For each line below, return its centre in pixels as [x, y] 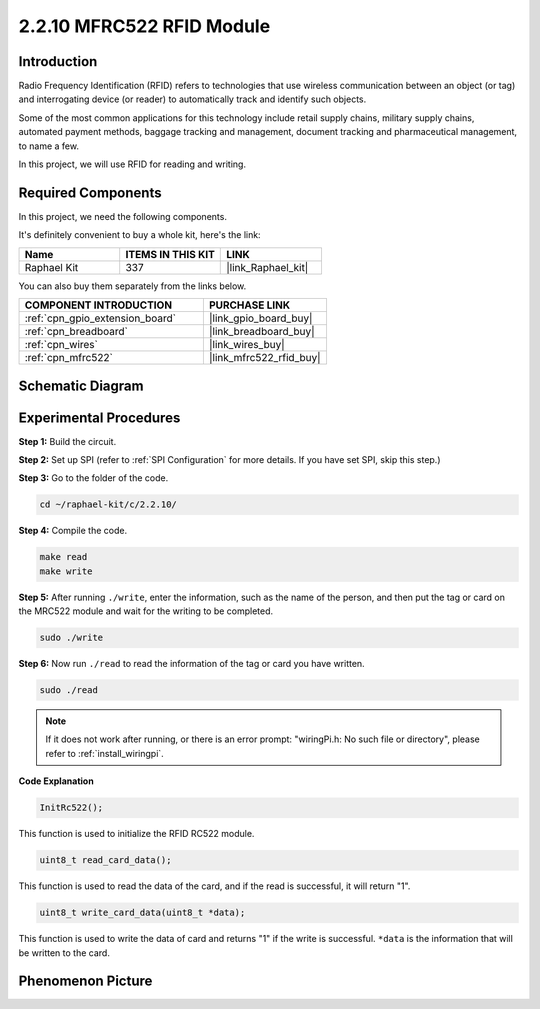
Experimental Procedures [99, 417]
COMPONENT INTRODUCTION [98, 305]
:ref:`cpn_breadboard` [76, 332]
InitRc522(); [71, 808]
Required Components [90, 192]
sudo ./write [71, 638]
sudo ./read [69, 690]
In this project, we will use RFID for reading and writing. [132, 164]
